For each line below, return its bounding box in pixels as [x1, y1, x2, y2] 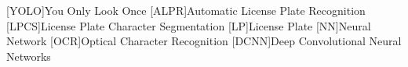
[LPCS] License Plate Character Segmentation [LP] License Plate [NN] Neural [6, 17, 371, 33]
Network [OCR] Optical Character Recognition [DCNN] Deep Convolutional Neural [6, 33, 402, 49]
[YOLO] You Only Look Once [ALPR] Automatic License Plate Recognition [6, 2, 366, 18]
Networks [6, 48, 51, 64]
